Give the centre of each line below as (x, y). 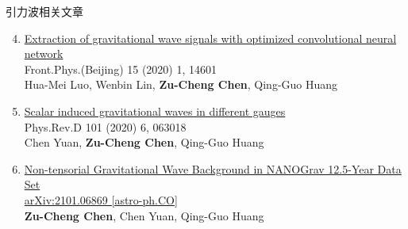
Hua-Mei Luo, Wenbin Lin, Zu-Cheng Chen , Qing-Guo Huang (181, 84)
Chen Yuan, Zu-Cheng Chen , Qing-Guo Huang (144, 142)
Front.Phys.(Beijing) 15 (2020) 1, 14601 (121, 69)
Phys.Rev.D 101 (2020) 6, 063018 (105, 126)
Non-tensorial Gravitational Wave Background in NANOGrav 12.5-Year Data (213, 168)
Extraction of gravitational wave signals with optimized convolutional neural (210, 38)
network (44, 53)
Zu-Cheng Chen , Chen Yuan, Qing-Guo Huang (144, 215)
